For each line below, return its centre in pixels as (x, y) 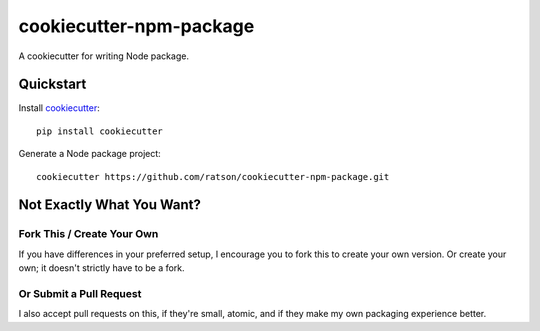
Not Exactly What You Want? (110, 205)
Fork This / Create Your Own (88, 234)
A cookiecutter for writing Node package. (104, 56)
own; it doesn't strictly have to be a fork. (101, 268)
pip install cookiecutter (100, 131)
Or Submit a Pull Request (80, 293)
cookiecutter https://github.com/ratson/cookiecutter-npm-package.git (213, 176)
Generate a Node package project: (90, 154)
